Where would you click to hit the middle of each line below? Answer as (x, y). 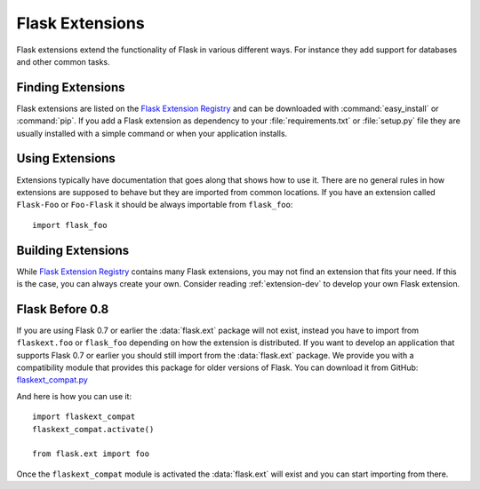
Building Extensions (73, 250)
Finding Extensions (71, 87)
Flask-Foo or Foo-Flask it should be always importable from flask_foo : (155, 205)
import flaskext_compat (84, 417)
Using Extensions (66, 158)
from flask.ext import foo (91, 454)
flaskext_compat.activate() (93, 429)
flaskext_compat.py (52, 380)
